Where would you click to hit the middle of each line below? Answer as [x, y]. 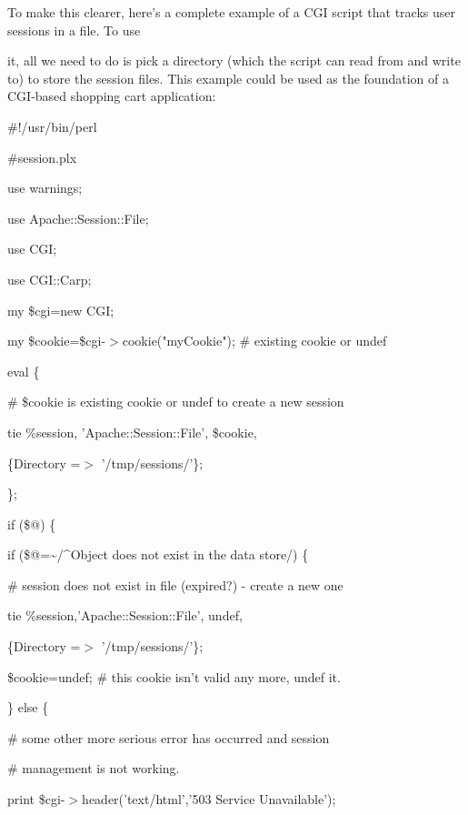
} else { [28, 707]
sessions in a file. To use [74, 30]
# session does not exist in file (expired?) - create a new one [175, 584]
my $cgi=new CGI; [61, 310]
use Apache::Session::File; [78, 218]
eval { [24, 371]
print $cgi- [36, 799]
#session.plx [42, 157]
